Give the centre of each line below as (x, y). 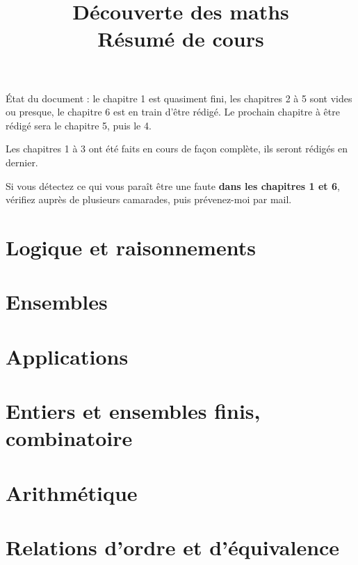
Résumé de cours (181, 39)
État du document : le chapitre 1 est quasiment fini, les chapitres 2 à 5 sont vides (179, 98)
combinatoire (69, 438)
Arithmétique (72, 492)
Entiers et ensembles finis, (133, 411)
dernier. (22, 162)
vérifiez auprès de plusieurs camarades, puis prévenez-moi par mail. (149, 199)
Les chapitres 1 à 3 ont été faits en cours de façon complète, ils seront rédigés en (177, 149)
